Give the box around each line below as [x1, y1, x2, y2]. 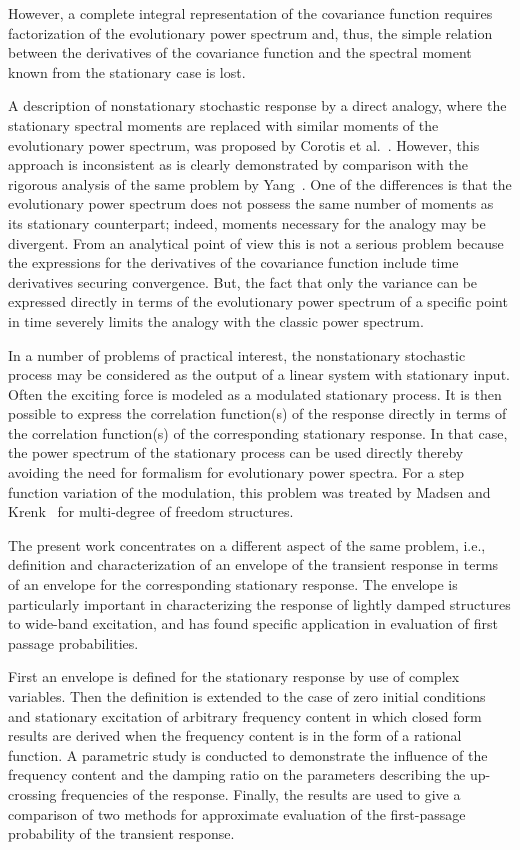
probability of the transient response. [8, 823, 235, 844]
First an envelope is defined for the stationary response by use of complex [8, 666, 460, 687]
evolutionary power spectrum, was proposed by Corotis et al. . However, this [8, 134, 480, 155]
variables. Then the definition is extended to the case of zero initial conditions [8, 686, 486, 706]
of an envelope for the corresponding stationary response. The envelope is [8, 574, 458, 595]
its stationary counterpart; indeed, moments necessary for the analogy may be [8, 212, 486, 233]
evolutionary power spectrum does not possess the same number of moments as [8, 193, 494, 214]
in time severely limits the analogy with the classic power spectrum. [8, 310, 424, 331]
